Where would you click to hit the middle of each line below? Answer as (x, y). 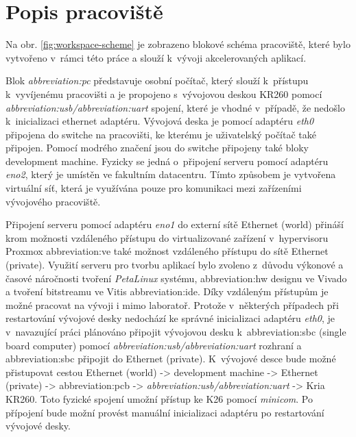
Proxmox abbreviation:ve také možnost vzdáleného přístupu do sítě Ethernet (167, 251)
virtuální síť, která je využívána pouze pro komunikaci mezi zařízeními (154, 188)
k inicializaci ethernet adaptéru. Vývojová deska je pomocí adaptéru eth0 (160, 121)
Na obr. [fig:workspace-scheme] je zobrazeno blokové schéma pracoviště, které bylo (178, 44)
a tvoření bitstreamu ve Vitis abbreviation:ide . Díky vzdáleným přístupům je (167, 291)
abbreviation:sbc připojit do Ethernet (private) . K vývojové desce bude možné (171, 359)
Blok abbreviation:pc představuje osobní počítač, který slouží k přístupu (157, 80)
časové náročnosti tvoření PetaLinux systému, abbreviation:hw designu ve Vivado (176, 278)
